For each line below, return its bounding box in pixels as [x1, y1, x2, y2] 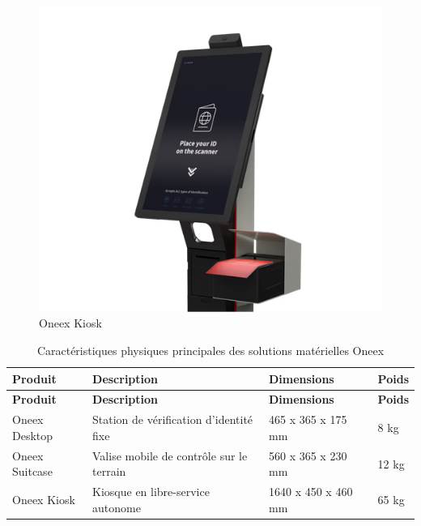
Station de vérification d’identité [92, 411, 253, 428]
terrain [92, 463, 126, 480]
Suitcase [12, 463, 53, 480]
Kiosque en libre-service [92, 483, 210, 500]
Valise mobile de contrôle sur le [92, 447, 248, 464]
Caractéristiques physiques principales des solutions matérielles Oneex [36, 341, 385, 358]
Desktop [12, 426, 53, 443]
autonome [92, 498, 141, 515]
